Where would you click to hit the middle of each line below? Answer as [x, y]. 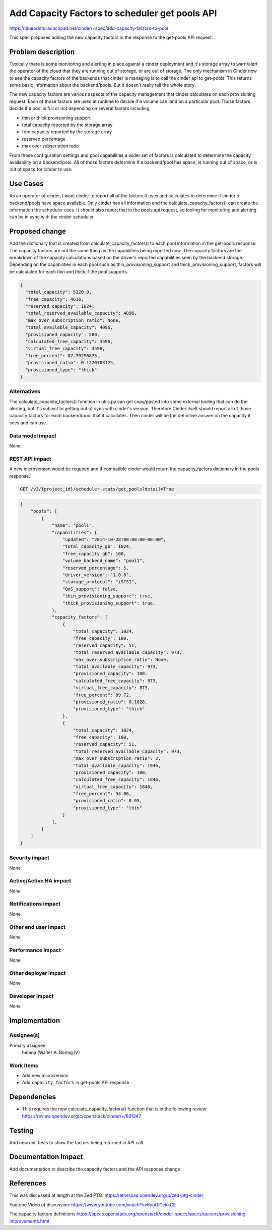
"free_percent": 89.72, [103, 695]
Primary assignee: [28, 1045]
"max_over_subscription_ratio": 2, [117, 759]
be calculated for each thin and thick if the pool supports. [69, 271]
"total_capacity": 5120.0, [59, 292]
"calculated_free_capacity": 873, [116, 681]
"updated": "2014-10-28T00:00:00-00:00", [114, 540]
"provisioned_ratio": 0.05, [108, 801]
